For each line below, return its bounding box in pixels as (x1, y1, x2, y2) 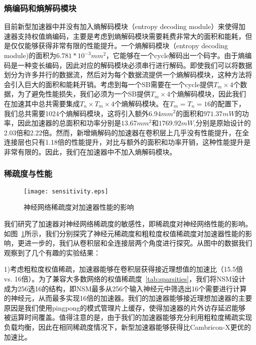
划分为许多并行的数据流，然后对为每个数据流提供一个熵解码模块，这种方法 (4, 69, 245, 80)
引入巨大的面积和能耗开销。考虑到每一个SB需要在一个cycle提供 (10, 79, 214, 89)
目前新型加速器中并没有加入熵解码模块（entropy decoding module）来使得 (4, 21, 239, 31)
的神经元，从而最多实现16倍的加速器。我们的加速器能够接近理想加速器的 (4, 293, 238, 303)
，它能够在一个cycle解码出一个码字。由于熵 (106, 50, 245, 60)
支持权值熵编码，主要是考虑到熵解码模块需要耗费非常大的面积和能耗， (17, 31, 245, 41)
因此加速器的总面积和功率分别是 (17, 118, 121, 128)
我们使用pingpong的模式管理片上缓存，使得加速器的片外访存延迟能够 (24, 302, 246, 313)
